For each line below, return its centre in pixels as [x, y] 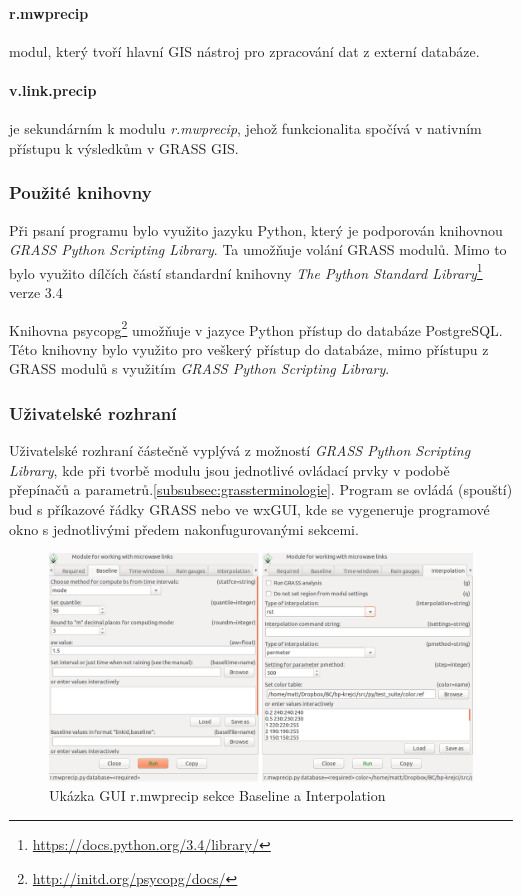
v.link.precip [53, 89]
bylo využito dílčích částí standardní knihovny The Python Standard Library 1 [246, 271]
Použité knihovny [80, 192]
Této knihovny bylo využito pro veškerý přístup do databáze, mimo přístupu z [249, 348]
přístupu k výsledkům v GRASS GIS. [124, 147]
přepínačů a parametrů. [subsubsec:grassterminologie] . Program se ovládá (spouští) [261, 489]
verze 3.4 [36, 292]
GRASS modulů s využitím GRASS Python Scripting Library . [199, 368]
